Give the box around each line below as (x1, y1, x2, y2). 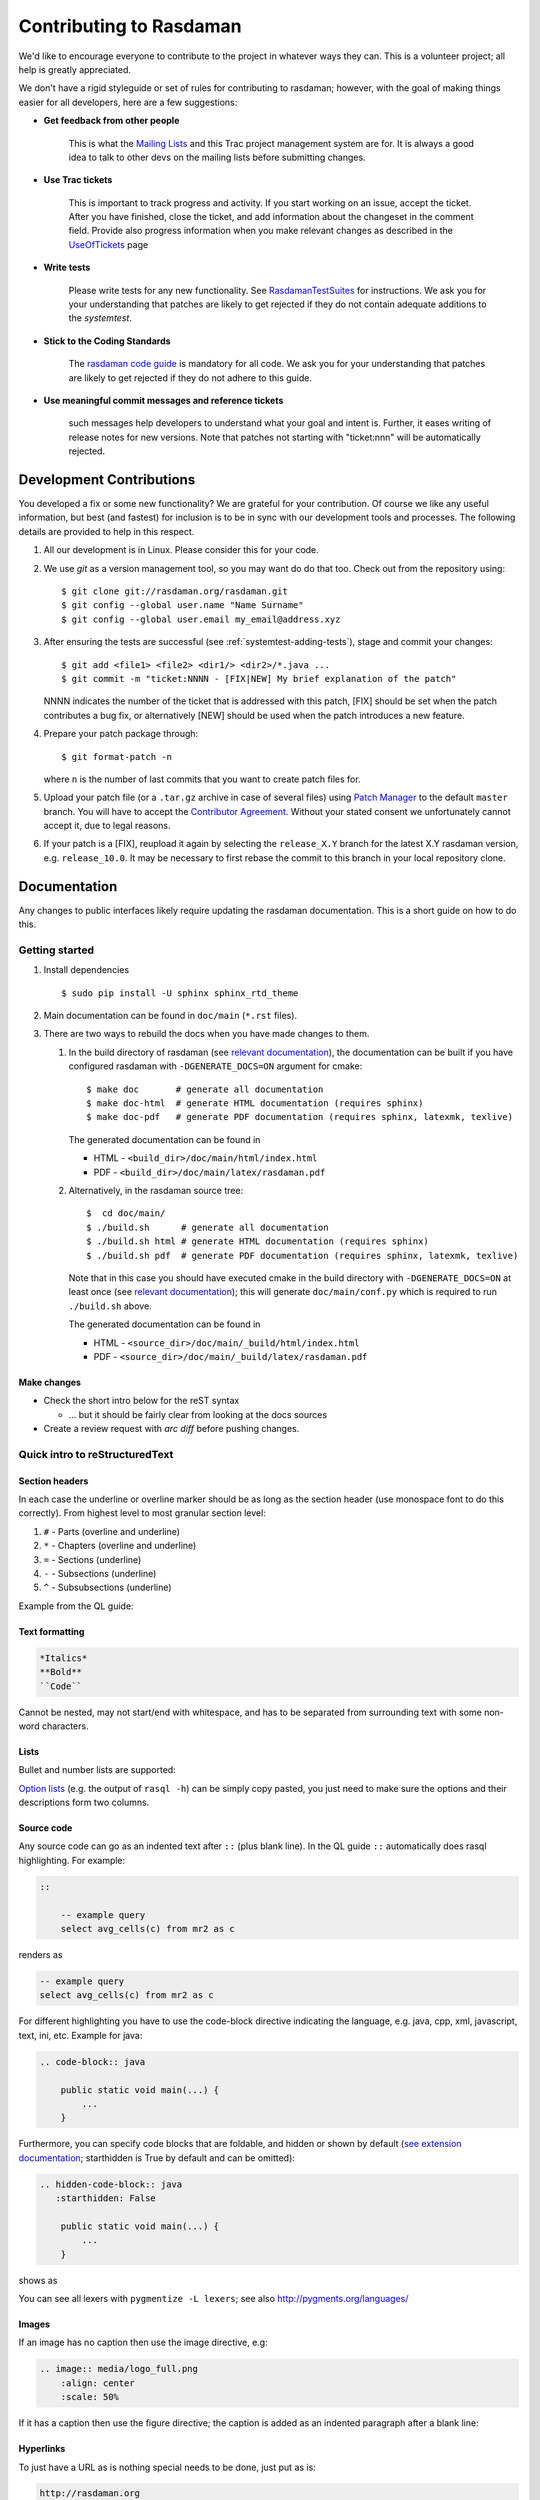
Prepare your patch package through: (43, 728, 199, 740)
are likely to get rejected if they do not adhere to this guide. (68, 371, 313, 384)
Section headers (18, 1475, 89, 1487)
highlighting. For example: (18, 1854, 126, 1866)
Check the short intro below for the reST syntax (43, 1395, 240, 1407)
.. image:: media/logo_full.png (39, 2363, 199, 2375)
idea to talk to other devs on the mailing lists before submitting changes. (68, 151, 366, 163)
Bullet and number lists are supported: (18, 1764, 177, 1776)
